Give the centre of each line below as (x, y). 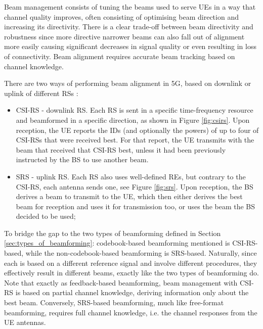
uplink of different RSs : (41, 93)
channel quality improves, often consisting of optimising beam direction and (121, 16)
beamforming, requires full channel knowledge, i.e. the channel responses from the (131, 312)
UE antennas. (25, 322)
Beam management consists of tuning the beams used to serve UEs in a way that (130, 7)
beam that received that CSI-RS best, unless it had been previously (121, 149)
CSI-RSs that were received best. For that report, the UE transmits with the (135, 140)
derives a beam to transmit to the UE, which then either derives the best (129, 196)
